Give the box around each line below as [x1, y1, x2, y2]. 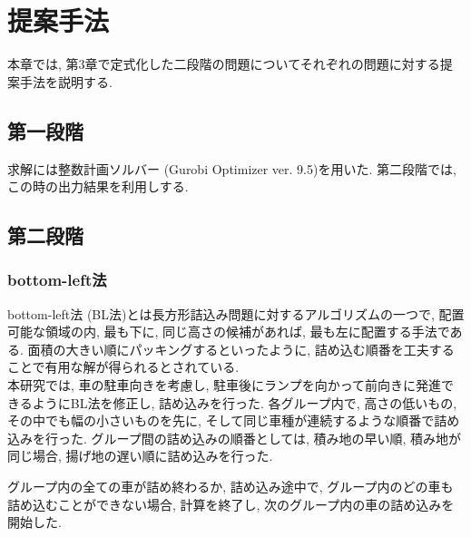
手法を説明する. [19, 72, 113, 91]
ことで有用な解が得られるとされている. [7, 357, 240, 376]
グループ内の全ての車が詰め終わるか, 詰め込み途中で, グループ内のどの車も [7, 477, 454, 496]
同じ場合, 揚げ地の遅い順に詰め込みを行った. [7, 446, 273, 465]
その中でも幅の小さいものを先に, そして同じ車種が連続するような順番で [7, 411, 435, 430]
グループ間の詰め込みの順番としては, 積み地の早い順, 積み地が [91, 428, 462, 447]
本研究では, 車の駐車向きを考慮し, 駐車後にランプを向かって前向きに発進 [7, 376, 441, 395]
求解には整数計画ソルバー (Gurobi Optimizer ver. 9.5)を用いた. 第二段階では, [7, 159, 456, 178]
